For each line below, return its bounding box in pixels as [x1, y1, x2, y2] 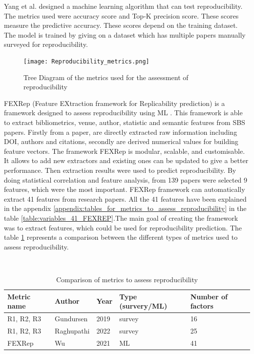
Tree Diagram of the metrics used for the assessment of [23, 72, 189, 82]
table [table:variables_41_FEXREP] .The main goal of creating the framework [4, 212, 238, 223]
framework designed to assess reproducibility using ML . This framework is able [4, 107, 243, 118]
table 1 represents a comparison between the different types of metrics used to [4, 232, 238, 242]
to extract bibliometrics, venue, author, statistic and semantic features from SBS [4, 117, 245, 127]
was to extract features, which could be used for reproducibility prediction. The [4, 222, 242, 232]
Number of [190, 291, 228, 301]
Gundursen [55, 313, 88, 323]
